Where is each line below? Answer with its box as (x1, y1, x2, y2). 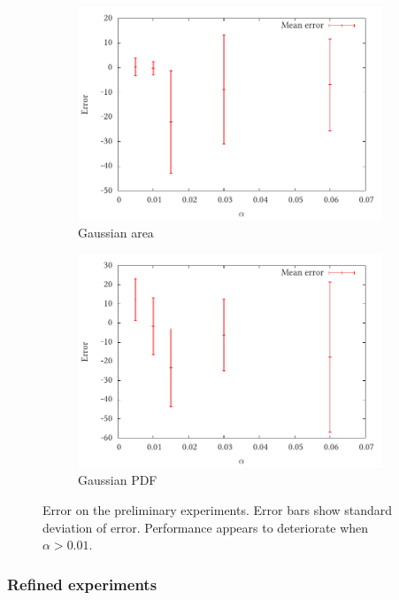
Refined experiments (7, 573, 157, 595)
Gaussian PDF (78, 471, 157, 489)
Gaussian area (78, 223, 154, 242)
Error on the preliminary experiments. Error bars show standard (42, 500, 393, 518)
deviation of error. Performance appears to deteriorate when (42, 518, 369, 536)
